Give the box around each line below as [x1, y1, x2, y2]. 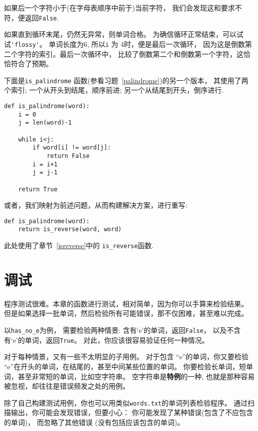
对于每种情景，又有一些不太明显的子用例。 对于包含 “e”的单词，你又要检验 [4, 351, 249, 362]
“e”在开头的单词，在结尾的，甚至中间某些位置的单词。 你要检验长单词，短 [4, 361, 247, 371]
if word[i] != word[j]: [32, 144, 111, 151]
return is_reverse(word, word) [18, 226, 122, 233]
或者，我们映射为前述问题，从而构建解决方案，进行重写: [4, 200, 187, 210]
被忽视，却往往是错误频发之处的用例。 [4, 381, 129, 391]
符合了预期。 [10, 58, 53, 69]
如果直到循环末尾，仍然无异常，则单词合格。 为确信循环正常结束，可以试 [4, 29, 244, 39]
